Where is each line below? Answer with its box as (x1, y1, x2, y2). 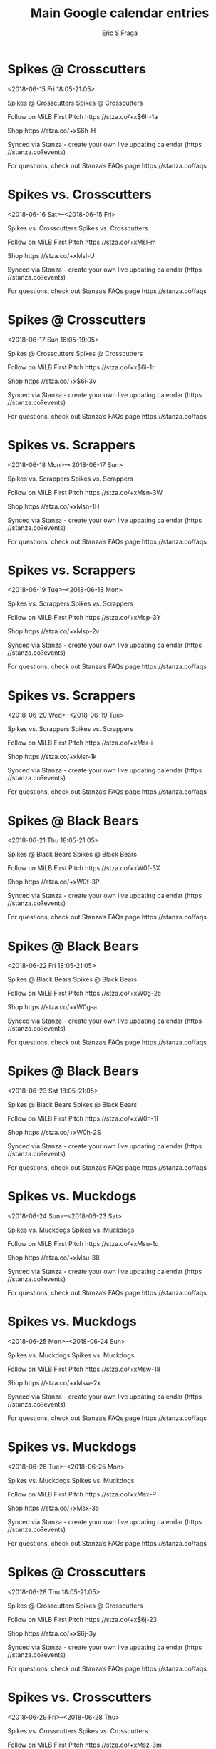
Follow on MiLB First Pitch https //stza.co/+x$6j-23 (7, 1615, 158, 1623)
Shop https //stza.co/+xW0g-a (7, 1003, 98, 1011)
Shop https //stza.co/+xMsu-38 (7, 1253, 100, 1262)
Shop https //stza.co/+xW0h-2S (7, 1128, 101, 1137)
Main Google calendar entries (30, 5, 210, 21)
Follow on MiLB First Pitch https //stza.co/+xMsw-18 (7, 1365, 161, 1374)
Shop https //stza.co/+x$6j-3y (7, 1628, 97, 1638)
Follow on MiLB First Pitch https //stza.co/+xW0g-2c (7, 989, 162, 998)
